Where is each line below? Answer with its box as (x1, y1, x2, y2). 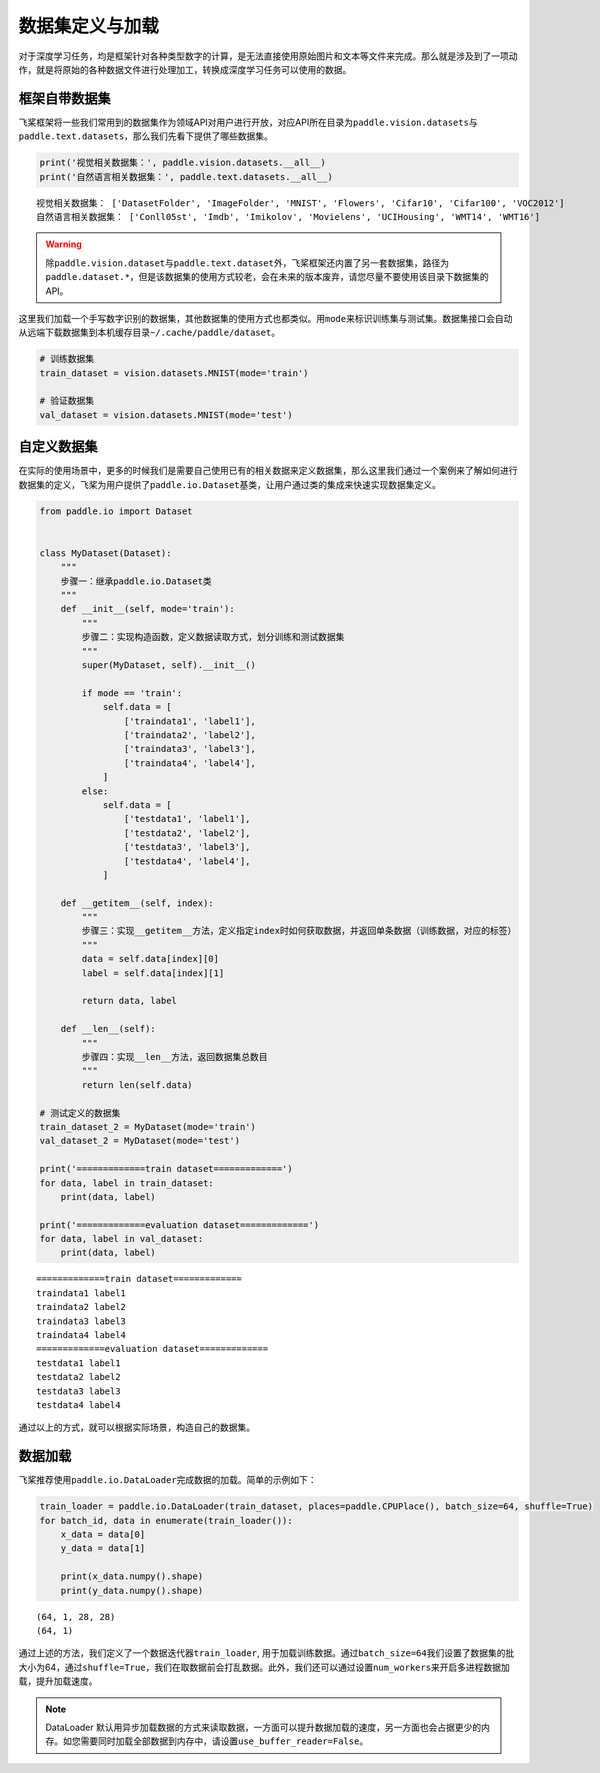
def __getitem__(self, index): (60, 897, 214, 909)
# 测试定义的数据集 (39, 1107, 121, 1119)
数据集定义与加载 (18, 15, 160, 37)
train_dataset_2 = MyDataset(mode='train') (39, 1121, 257, 1132)
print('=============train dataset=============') (39, 1163, 294, 1175)
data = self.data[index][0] (81, 953, 220, 965)
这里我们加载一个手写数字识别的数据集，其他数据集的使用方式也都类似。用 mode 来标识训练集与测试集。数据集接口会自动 (18, 312, 513, 324)
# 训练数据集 (39, 353, 95, 365)
